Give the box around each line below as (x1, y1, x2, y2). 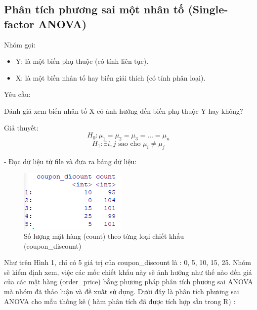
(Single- (188, 1, 228, 17)
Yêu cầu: (4, 89, 31, 99)
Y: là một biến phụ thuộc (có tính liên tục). (15, 56, 149, 66)
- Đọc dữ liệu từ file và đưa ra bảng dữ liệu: (4, 156, 137, 166)
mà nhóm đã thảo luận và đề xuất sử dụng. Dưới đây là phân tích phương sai (4, 286, 239, 296)
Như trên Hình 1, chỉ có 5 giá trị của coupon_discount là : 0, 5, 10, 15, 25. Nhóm (4, 257, 251, 267)
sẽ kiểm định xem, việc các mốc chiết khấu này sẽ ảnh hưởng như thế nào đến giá (4, 266, 252, 277)
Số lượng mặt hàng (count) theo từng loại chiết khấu (24, 230, 184, 241)
